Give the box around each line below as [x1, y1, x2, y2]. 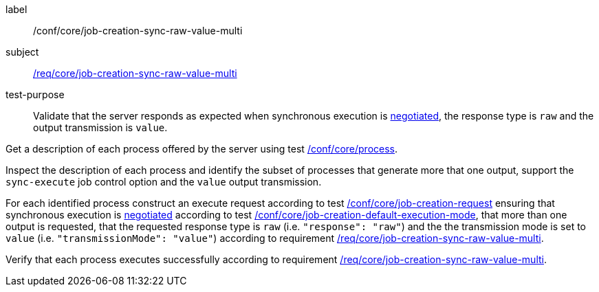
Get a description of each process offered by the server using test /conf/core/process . [6, 143, 398, 155]
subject [6, 46, 39, 58]
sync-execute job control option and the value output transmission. [6, 176, 322, 188]
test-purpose [6, 89, 65, 100]
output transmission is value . [33, 122, 168, 133]
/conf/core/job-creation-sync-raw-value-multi [33, 25, 243, 36]
